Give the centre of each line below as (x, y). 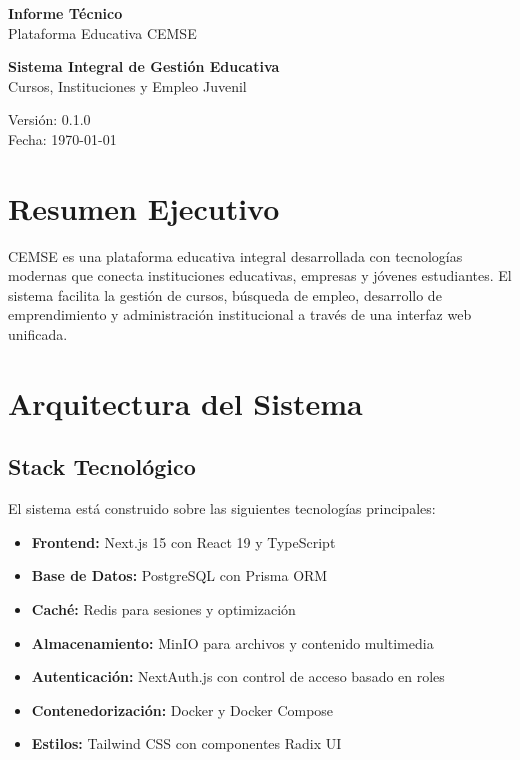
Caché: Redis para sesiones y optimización (163, 609)
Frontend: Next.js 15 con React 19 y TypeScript (183, 541)
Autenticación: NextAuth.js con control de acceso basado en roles (238, 676)
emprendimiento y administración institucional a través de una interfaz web (240, 314)
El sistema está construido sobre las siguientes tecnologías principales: (222, 508)
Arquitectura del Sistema (185, 402)
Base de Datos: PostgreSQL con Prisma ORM (179, 575)
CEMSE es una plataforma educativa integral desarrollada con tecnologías (235, 255)
